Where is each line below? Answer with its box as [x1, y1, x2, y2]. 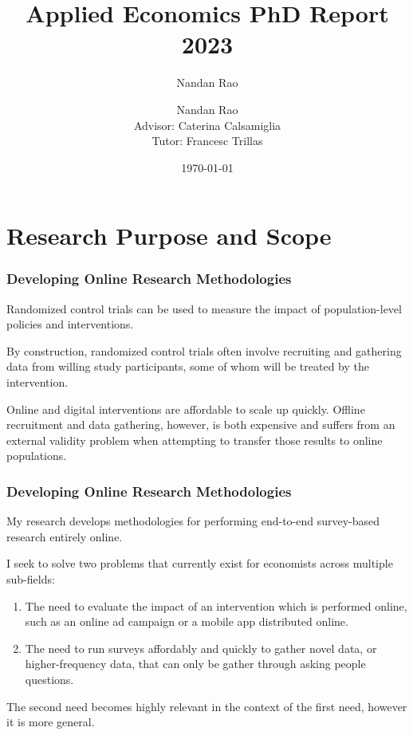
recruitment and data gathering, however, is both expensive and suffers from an [6, 416, 395, 433]
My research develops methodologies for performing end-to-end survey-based [6, 513, 380, 529]
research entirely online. [6, 528, 123, 544]
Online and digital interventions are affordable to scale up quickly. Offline [6, 400, 365, 417]
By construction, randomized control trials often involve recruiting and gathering [6, 342, 402, 359]
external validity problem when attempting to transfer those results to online [6, 431, 383, 448]
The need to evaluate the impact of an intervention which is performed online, [25, 597, 407, 614]
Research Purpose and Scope [6, 219, 332, 252]
